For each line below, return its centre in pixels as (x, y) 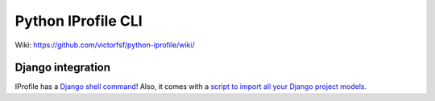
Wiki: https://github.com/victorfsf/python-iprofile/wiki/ (105, 45)
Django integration (63, 68)
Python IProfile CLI (79, 21)
